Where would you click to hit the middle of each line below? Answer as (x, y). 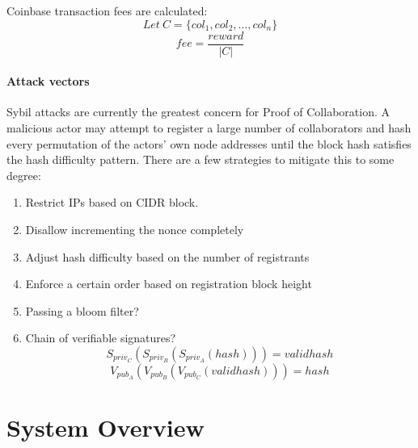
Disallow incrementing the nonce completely (135, 230)
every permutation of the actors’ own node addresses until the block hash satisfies (209, 143)
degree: (24, 175)
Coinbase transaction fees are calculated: (107, 10)
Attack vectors (48, 81)
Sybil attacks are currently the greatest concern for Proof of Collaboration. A (198, 112)
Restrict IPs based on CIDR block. (112, 202)
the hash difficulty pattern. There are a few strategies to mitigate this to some (201, 159)
